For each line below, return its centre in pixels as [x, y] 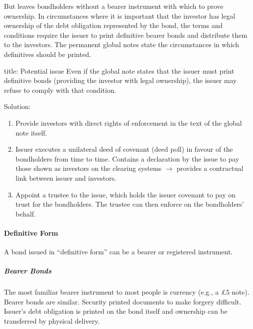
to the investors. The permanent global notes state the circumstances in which [122, 44]
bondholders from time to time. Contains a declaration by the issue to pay [127, 158]
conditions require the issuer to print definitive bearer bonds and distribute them [126, 35]
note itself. [31, 132]
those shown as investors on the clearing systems [89, 168]
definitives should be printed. [48, 54]
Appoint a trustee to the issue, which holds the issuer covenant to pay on [126, 194]
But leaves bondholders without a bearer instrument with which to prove [114, 6]
